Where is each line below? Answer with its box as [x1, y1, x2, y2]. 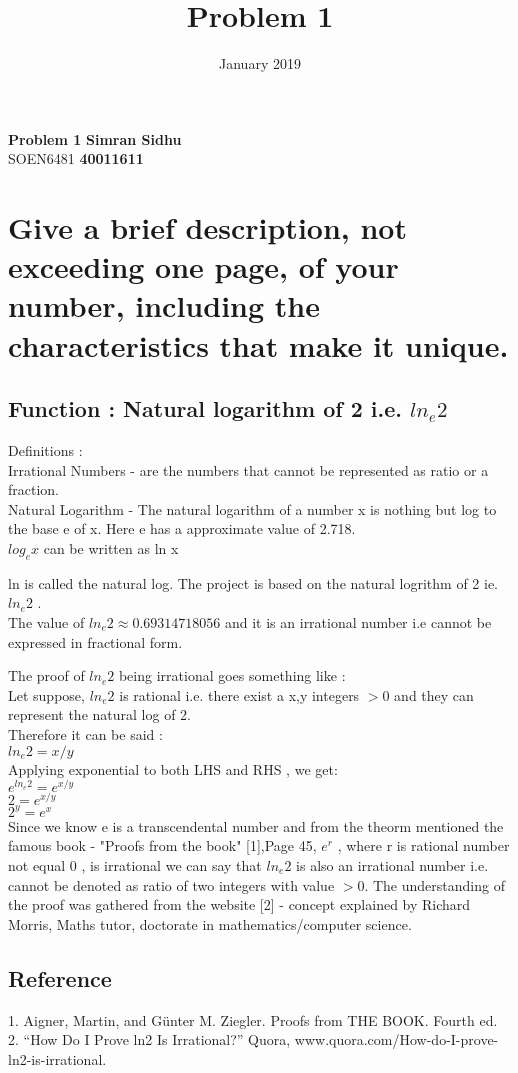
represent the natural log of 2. [8, 704, 191, 725]
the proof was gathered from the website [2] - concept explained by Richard [8, 894, 471, 915]
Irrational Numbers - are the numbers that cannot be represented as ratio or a [8, 459, 489, 480]
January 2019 [219, 53, 301, 74]
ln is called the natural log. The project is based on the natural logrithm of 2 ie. [8, 572, 499, 593]
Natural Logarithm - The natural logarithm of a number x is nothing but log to [8, 498, 497, 519]
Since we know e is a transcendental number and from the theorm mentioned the [8, 815, 504, 836]
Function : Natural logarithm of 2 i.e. [8, 393, 402, 424]
